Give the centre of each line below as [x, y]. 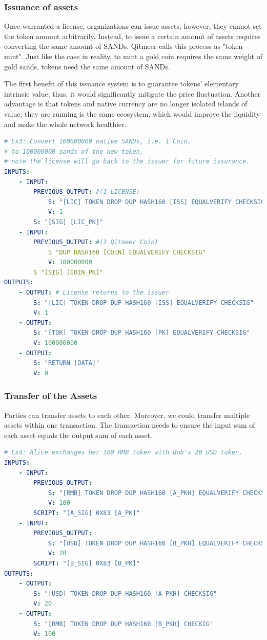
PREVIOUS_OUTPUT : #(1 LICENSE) [87, 192]
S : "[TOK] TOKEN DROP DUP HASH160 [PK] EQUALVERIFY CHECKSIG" [142, 333]
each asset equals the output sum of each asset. [78, 435]
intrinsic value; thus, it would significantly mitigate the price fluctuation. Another [132, 93]
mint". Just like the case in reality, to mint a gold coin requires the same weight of [133, 56]
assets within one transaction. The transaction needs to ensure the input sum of [130, 425]
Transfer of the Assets [51, 396]
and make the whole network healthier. [65, 124]
